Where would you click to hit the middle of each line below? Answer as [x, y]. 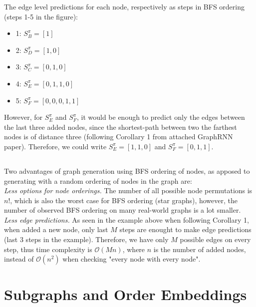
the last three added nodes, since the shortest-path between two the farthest [121, 127]
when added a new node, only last [56, 229]
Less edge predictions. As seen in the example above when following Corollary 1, [127, 219]
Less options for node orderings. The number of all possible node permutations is [128, 190]
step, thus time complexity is [48, 249]
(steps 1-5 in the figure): [41, 16]
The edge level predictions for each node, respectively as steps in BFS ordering [124, 6]
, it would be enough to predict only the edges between [161, 117]
